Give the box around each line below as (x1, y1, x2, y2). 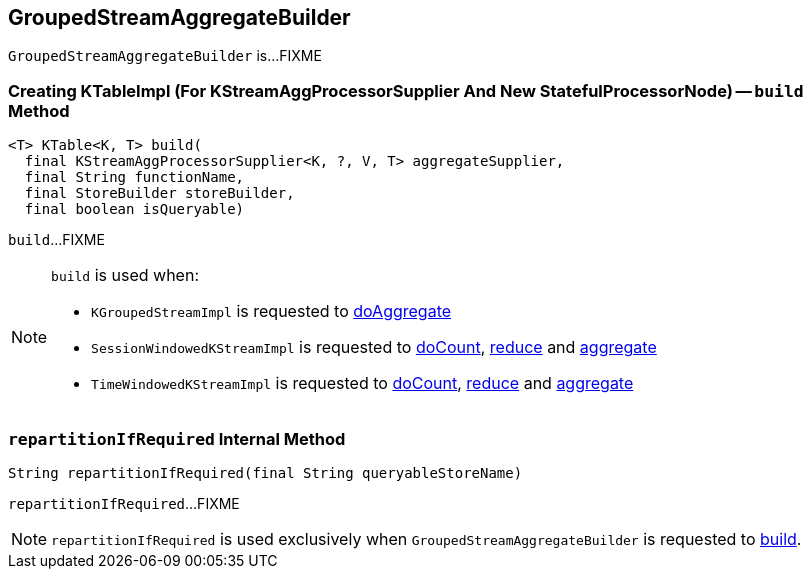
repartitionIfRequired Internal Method (8, 428, 346, 449)
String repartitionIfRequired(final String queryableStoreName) (8, 464, 523, 481)
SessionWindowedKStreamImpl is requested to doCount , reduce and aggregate (91, 337, 657, 358)
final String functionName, (24, 169, 245, 186)
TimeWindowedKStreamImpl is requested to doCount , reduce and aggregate (91, 373, 634, 394)
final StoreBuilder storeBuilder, (24, 185, 295, 202)
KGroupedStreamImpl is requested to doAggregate (91, 301, 452, 322)
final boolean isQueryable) (24, 201, 245, 218)
